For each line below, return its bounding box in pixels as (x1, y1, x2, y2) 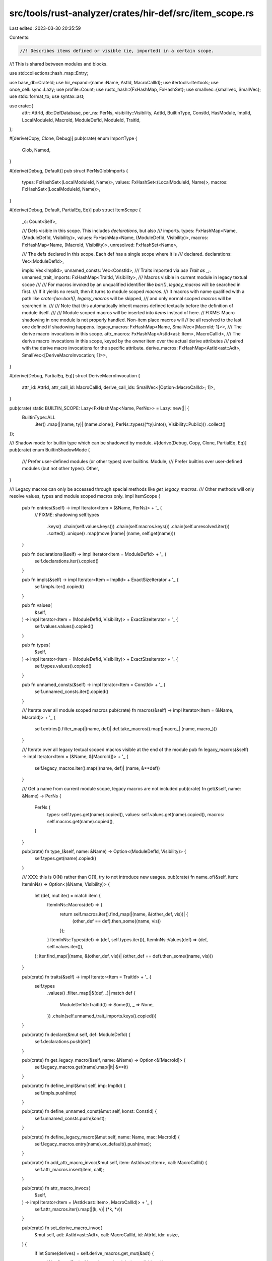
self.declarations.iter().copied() (34, 558, 99, 564)
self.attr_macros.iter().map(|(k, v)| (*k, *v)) (34, 1206, 123, 1213)
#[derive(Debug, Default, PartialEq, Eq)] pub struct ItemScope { (9, 207, 141, 213)
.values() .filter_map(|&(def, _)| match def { (47, 990, 136, 996)
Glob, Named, (22, 147, 51, 153)
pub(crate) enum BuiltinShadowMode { (9, 447, 90, 453)
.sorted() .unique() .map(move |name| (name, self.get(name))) (47, 530, 176, 536)
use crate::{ (9, 102, 34, 108)
